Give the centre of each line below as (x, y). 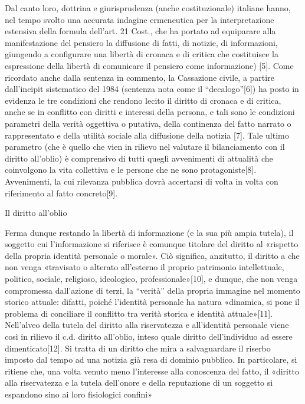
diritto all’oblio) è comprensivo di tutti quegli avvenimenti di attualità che (139, 158)
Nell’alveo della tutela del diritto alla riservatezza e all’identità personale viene (147, 325)
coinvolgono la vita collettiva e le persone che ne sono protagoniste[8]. (131, 170)
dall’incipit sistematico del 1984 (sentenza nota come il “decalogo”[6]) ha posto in (152, 89)
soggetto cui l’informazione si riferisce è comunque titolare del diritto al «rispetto (152, 244)
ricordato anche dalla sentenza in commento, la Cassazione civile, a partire (140, 77)
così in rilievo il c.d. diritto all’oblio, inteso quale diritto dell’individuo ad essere (149, 336)
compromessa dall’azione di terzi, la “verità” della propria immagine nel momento (152, 290)
